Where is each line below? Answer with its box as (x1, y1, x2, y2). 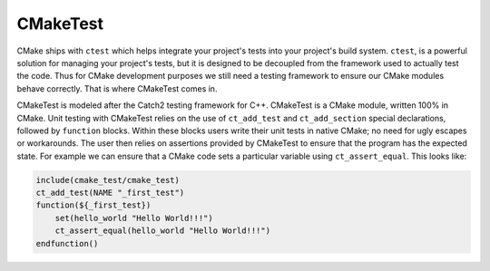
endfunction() (35, 238, 99, 248)
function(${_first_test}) (35, 200, 152, 210)
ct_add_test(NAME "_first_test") (35, 188, 185, 198)
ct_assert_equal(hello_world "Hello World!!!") (54, 226, 271, 236)
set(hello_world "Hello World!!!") (54, 213, 213, 223)
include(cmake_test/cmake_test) (35, 175, 181, 185)
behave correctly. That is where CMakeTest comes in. (16, 82, 218, 94)
